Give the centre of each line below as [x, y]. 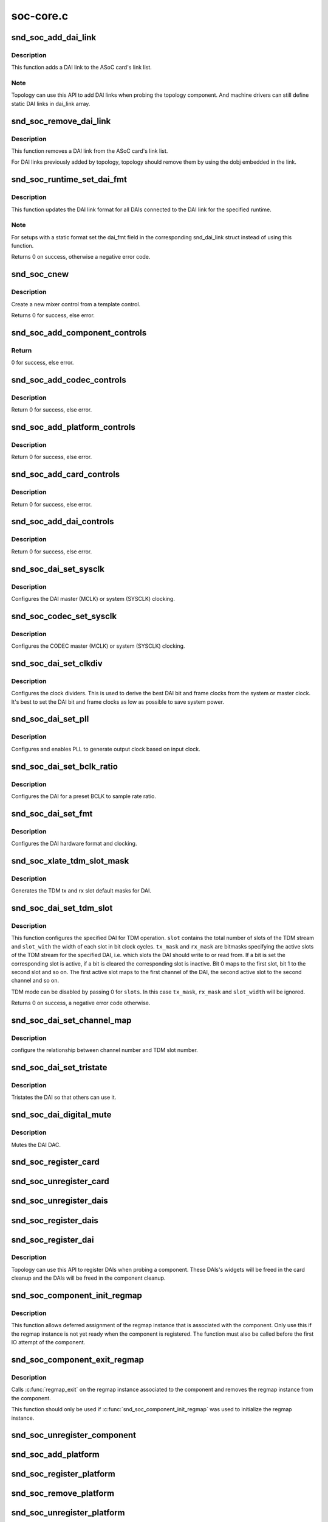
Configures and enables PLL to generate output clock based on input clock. [106, 749]
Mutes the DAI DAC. [36, 1145]
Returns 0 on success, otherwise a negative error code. [81, 257]
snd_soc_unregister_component [74, 1435]
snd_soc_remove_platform [63, 1494]
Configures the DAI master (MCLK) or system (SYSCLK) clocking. [93, 598]
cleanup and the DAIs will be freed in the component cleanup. [88, 1278]
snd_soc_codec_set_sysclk [64, 616]
